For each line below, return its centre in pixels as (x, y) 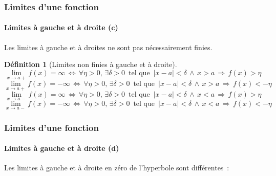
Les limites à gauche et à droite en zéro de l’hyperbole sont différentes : (117, 168)
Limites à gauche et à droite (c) (61, 27)
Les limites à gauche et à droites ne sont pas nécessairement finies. (108, 47)
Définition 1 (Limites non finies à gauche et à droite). (91, 64)
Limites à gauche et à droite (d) (62, 148)
